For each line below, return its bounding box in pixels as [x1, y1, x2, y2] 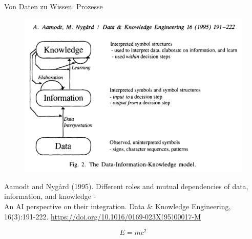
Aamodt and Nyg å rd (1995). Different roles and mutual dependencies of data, [4, 180, 248, 191]
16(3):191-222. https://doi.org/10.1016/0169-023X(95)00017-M [4, 211, 201, 222]
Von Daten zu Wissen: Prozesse [4, 1, 103, 11]
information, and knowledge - [4, 191, 96, 201]
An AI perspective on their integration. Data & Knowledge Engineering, [4, 201, 231, 212]
